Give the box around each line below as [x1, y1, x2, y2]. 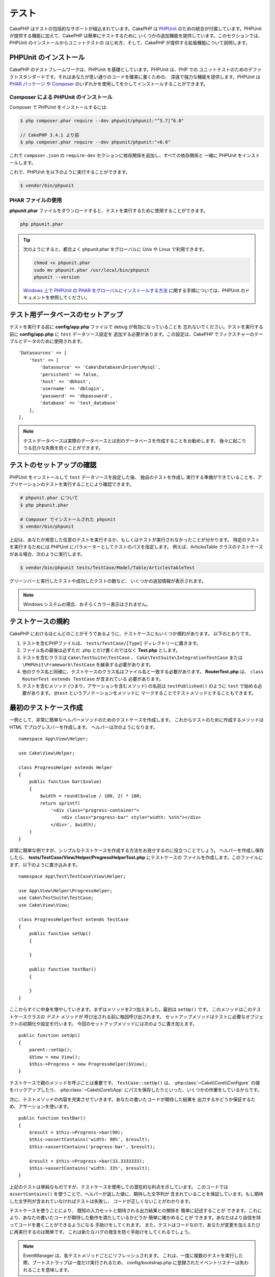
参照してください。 [49, 294, 90, 301]
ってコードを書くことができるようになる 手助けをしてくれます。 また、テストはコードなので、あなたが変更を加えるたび [9, 1221, 261, 1228]
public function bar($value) [29, 779, 102, 785]
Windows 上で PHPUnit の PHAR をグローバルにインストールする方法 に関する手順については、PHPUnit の [23, 287, 245, 293]
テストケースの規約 [9, 617, 70, 626]
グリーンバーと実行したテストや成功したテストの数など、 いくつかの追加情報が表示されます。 [9, 578, 206, 584]
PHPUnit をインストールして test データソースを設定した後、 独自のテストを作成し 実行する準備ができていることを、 [9, 474, 258, 480]
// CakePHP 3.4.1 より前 [20, 132, 79, 138]
